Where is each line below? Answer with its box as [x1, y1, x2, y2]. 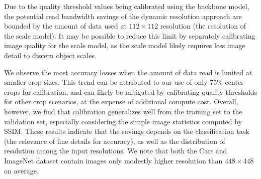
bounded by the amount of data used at [4, 21, 127, 31]
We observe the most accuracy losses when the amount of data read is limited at [4, 67, 252, 77]
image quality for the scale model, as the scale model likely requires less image [4, 40, 245, 51]
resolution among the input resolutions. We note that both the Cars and [4, 145, 227, 156]
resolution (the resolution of [160, 21, 246, 31]
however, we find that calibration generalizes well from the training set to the [4, 106, 242, 116]
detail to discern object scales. [4, 50, 97, 60]
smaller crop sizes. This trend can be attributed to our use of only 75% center [4, 77, 244, 87]
